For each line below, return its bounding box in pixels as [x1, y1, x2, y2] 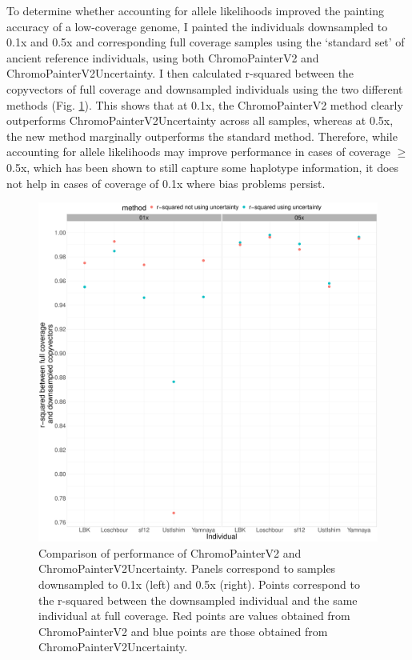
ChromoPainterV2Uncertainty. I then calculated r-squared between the [6, 65, 354, 82]
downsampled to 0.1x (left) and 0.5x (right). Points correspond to [38, 575, 360, 592]
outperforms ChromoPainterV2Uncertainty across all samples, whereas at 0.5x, [6, 112, 394, 129]
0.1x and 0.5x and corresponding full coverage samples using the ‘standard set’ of [6, 34, 405, 50]
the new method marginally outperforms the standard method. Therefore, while [6, 127, 398, 144]
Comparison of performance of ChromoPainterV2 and [38, 544, 302, 561]
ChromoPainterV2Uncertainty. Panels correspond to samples [38, 560, 336, 577]
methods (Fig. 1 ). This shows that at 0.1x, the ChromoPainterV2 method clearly [6, 96, 403, 113]
